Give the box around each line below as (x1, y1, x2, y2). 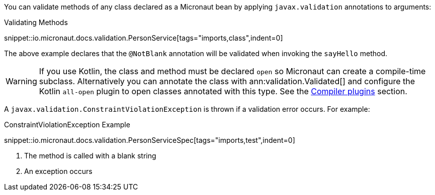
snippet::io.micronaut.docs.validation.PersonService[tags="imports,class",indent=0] (4, 34, 283, 42)
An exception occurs (24, 167, 93, 175)
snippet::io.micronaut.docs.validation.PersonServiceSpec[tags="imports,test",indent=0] (4, 136, 295, 144)
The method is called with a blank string (24, 151, 156, 160)
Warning (6, 76, 37, 86)
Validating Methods (4, 18, 68, 27)
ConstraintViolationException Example (4, 120, 130, 129)
